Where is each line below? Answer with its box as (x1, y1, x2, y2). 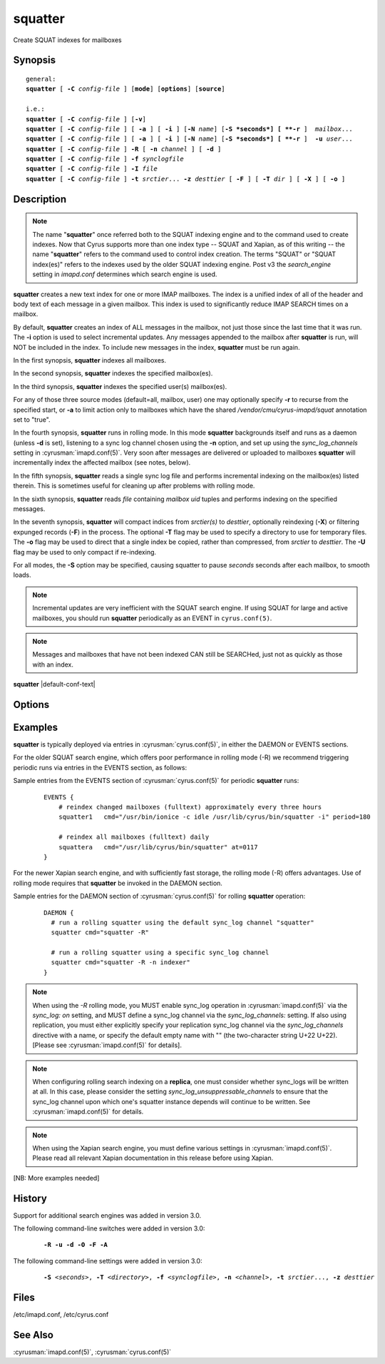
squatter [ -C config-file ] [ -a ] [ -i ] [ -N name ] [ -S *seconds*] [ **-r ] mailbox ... (26, 125, 353, 133)
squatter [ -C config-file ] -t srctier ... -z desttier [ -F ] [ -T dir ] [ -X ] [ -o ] (26, 175, 346, 183)
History (13, 1192, 48, 1204)
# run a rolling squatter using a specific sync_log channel (51, 949, 269, 956)
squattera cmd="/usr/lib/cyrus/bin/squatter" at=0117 (58, 843, 258, 851)
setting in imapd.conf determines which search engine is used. (32, 270, 217, 278)
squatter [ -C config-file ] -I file (26, 165, 158, 173)
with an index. (32, 660, 74, 669)
